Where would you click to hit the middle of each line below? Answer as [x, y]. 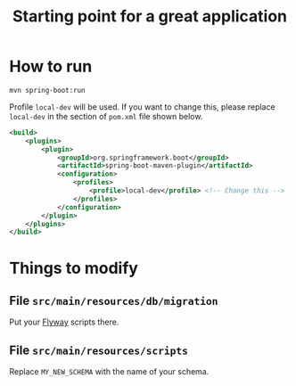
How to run [51, 66]
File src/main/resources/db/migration [114, 300]
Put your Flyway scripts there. [64, 322]
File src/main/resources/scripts [99, 350]
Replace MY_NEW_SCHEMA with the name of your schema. [109, 372]
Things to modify [74, 268]
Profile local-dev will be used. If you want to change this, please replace [142, 107]
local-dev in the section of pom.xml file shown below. [106, 116]
